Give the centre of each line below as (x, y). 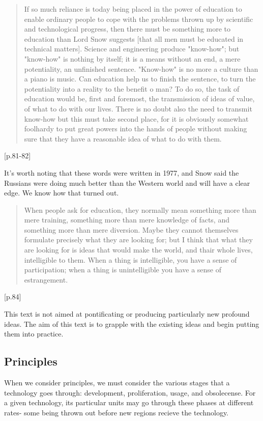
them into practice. (34, 334)
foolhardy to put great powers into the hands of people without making (136, 129)
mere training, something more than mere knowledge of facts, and (127, 220)
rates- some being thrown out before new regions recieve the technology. (116, 412)
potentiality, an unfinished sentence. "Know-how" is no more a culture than (141, 68)
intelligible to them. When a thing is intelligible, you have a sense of (130, 259)
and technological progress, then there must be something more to (127, 29)
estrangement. (46, 279)
